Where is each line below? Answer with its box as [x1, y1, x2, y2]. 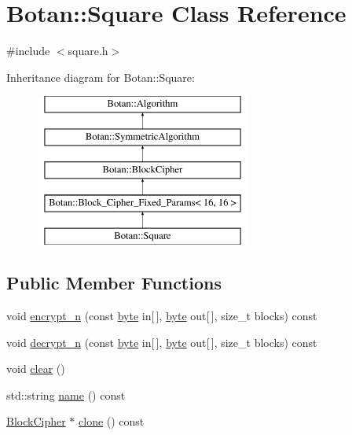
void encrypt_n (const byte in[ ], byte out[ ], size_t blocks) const [6, 308, 317, 324]
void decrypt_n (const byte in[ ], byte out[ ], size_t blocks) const [6, 334, 317, 350]
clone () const [79, 413, 145, 429]
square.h [68, 42, 108, 59]
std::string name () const [6, 386, 126, 403]
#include [6, 42, 50, 59]
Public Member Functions [6, 271, 222, 295]
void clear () [6, 360, 65, 377]
